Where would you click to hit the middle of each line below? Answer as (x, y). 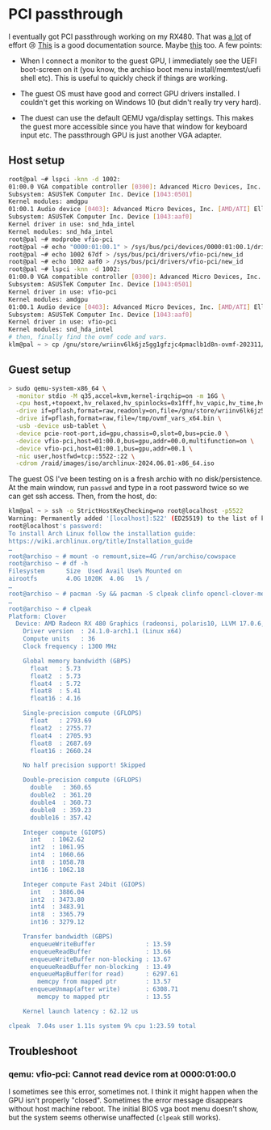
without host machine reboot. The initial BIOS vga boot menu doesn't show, (133, 1109)
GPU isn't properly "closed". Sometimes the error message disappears (126, 1100)
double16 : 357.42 (60, 818)
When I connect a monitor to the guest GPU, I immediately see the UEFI (138, 61)
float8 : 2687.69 (60, 743)
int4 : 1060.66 (57, 855)
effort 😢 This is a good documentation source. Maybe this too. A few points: (135, 44)
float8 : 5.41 (55, 691)
